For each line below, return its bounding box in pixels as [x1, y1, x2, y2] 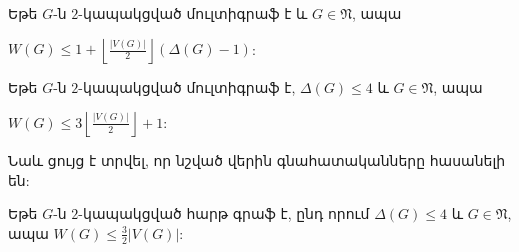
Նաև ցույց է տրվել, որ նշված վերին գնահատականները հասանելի [8, 150, 506, 171]
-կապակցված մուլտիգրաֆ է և [78, 3, 308, 23]
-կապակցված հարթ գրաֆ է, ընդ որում [78, 203, 370, 224]
